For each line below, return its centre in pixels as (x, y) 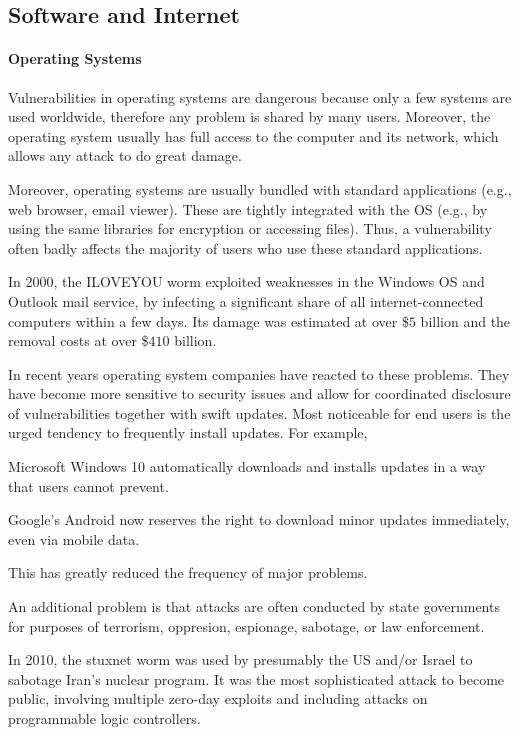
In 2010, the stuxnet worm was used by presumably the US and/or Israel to (240, 659)
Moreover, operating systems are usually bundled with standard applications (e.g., (260, 188)
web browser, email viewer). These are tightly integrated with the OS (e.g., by (248, 208)
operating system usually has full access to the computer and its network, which (253, 135)
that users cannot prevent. (88, 485)
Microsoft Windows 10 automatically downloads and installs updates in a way (247, 466)
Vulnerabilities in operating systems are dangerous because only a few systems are (260, 96)
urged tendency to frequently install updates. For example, (188, 432)
